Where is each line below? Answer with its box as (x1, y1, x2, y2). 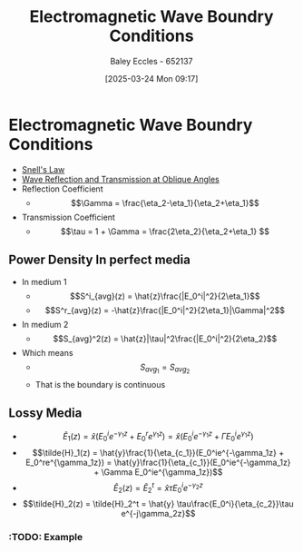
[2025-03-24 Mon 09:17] (104, 73, 199, 84)
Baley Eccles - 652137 (110, 55, 193, 66)
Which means (21, 347, 73, 358)
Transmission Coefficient (21, 212, 115, 222)
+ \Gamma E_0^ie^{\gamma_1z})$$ (93, 466, 223, 478)
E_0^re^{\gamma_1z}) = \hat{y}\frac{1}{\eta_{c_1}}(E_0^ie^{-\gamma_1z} (25, 457, 291, 468)
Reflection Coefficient (21, 183, 103, 194)
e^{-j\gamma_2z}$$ (121, 508, 196, 519)
